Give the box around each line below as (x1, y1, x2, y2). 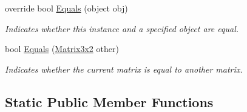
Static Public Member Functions (5, 92, 214, 111)
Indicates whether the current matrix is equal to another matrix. (5, 62, 243, 75)
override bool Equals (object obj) (5, 2, 128, 14)
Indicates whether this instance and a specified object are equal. (5, 22, 239, 35)
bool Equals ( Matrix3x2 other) (5, 42, 119, 55)
